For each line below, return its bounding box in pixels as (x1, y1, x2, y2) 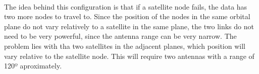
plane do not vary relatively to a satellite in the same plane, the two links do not (4, 21, 254, 31)
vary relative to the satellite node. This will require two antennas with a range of (4, 50, 254, 61)
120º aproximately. (4, 60, 62, 71)
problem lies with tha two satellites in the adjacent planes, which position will (4, 40, 245, 51)
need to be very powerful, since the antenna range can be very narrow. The (4, 31, 237, 41)
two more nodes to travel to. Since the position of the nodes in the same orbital (4, 11, 250, 22)
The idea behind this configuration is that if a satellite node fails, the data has (4, 1, 247, 12)
